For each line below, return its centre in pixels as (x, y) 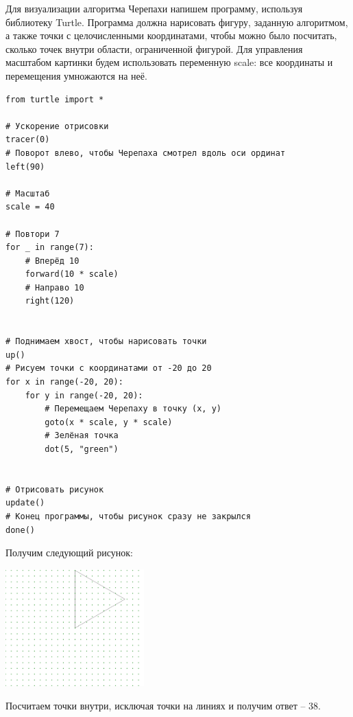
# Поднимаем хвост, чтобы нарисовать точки (106, 342)
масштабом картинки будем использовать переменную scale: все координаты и (169, 62)
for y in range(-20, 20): (84, 395)
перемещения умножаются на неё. (76, 75)
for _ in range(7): (50, 248)
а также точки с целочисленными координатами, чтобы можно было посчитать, (171, 35)
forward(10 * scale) (72, 274)
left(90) (25, 167)
